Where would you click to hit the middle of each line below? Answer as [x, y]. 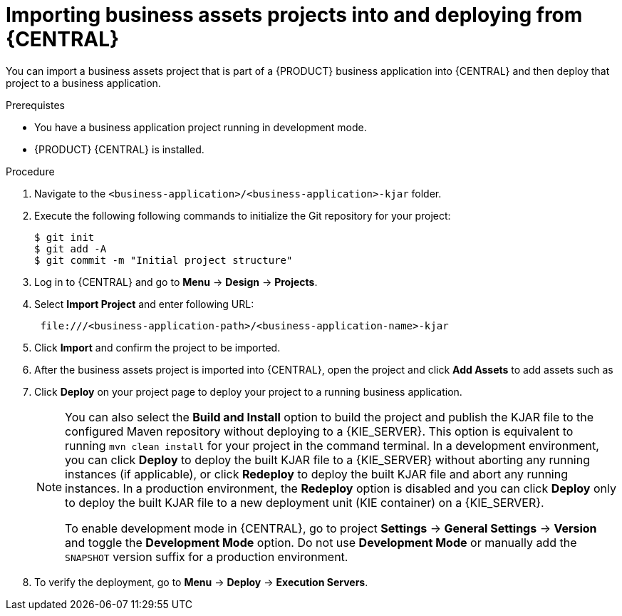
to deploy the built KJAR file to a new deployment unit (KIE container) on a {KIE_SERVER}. [305, 502]
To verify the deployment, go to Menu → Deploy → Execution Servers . [201, 582]
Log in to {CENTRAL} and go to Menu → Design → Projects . [176, 282]
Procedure [30, 171]
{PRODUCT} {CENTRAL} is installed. [119, 149]
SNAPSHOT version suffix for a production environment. [207, 556]
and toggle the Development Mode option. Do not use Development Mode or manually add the [321, 542]
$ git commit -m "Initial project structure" [164, 260]
